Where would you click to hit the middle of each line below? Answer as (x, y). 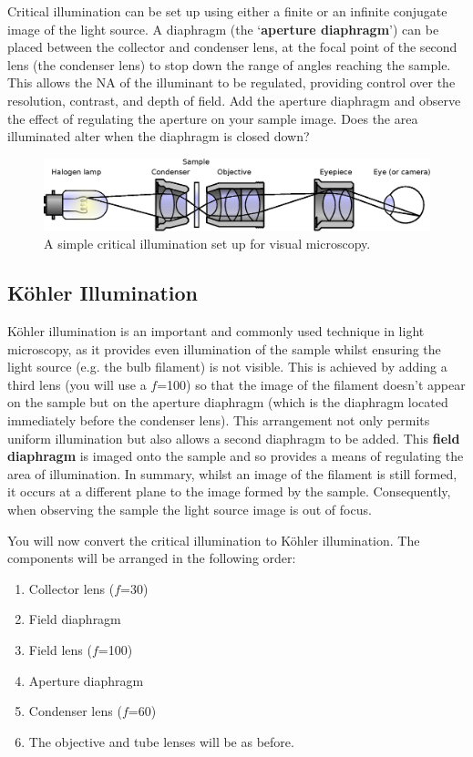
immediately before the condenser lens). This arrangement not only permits (219, 420)
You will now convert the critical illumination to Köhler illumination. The (214, 540)
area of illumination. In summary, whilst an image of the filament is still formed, (232, 473)
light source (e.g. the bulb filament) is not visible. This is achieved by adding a (227, 367)
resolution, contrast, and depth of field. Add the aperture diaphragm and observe (234, 100)
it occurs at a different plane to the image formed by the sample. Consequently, (229, 491)
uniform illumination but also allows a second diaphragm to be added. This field (234, 438)
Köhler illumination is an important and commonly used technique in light (216, 331)
